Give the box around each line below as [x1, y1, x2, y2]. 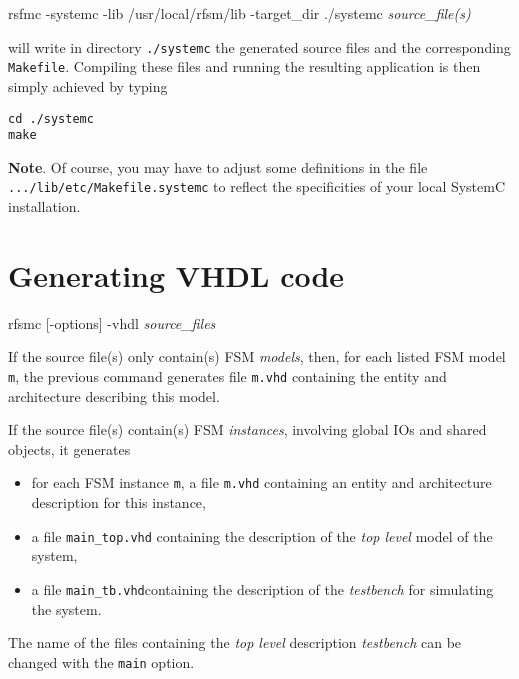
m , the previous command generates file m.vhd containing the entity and [8, 365, 447, 386]
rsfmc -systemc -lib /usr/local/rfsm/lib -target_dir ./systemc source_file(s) [8, 3, 471, 23]
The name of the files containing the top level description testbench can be [8, 632, 462, 653]
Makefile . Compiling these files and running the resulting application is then [8, 56, 481, 77]
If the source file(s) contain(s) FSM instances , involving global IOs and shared [8, 419, 487, 440]
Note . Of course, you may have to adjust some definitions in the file [8, 156, 428, 177]
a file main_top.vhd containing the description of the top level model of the [31, 525, 493, 546]
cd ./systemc [8, 111, 94, 126]
